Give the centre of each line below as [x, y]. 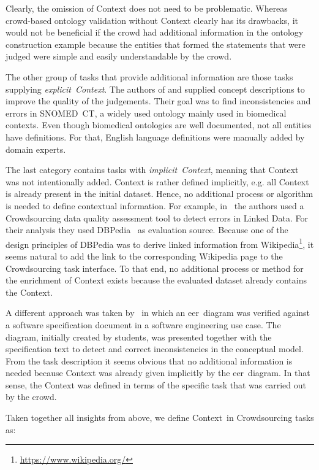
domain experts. [36, 149]
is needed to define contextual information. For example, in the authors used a [155, 205]
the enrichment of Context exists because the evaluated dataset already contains [156, 280]
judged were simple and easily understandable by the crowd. [119, 56]
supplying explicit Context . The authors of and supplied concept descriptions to [155, 89]
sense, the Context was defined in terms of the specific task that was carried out [156, 384]
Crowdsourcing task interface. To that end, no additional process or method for [155, 268]
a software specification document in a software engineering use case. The [143, 324]
